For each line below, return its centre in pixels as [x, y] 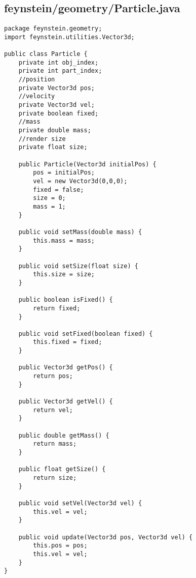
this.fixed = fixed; [68, 342]
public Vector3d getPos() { [66, 368]
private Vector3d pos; [56, 88]
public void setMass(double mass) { [80, 232]
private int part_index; [60, 71]
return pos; [53, 376]
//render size [42, 139]
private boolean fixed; [58, 113]
